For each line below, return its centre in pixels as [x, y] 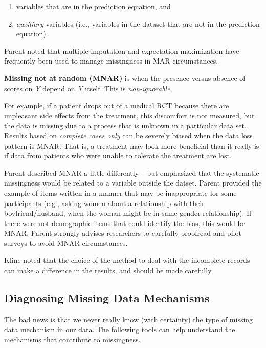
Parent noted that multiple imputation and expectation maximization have [122, 50]
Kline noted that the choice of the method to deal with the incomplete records [127, 260]
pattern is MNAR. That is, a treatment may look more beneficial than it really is [132, 145]
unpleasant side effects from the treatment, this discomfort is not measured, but [129, 115]
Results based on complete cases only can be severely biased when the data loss [128, 135]
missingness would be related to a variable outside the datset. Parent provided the [133, 183]
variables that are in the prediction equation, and [93, 6]
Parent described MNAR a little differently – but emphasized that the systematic [132, 172]
